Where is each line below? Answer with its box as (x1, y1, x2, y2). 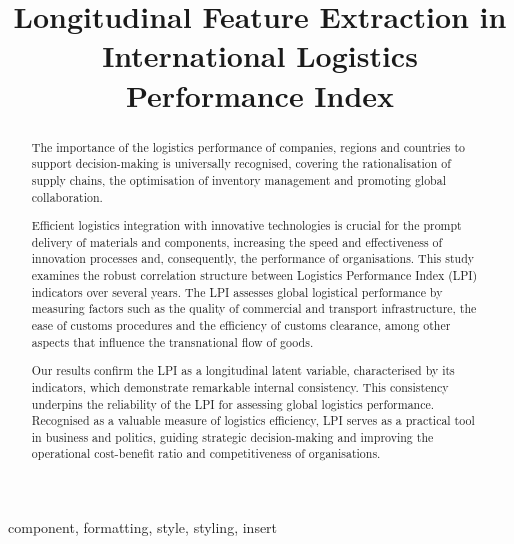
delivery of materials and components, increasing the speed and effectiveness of (31, 233, 443, 250)
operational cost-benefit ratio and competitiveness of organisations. (31, 445, 381, 462)
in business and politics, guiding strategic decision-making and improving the (31, 428, 434, 445)
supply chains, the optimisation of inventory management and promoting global (31, 171, 446, 188)
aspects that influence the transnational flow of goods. (31, 333, 314, 350)
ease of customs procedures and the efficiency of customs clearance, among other (31, 317, 451, 333)
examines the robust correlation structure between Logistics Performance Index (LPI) (31, 267, 478, 284)
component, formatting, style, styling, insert (8, 517, 278, 538)
